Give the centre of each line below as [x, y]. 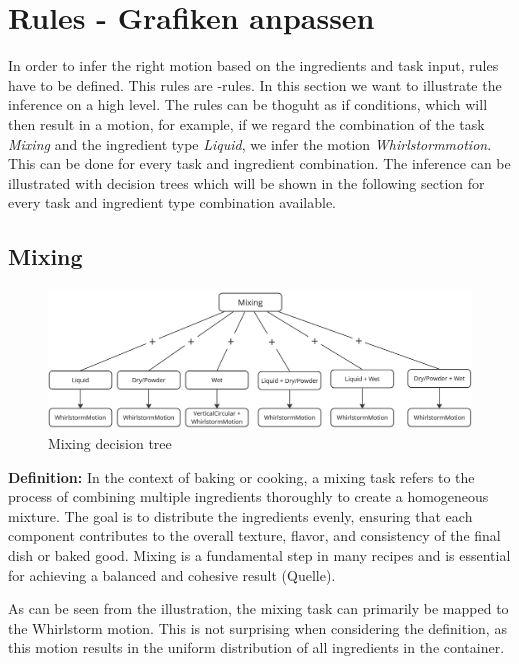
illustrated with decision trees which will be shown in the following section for [246, 182]
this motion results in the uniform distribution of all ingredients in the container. [256, 647]
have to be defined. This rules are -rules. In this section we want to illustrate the [255, 84]
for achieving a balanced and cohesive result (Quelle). [172, 574]
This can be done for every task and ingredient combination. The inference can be [259, 163]
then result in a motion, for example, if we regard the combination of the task [246, 123]
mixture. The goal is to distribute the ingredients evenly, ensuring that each [240, 515]
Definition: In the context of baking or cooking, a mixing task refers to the [241, 476]
